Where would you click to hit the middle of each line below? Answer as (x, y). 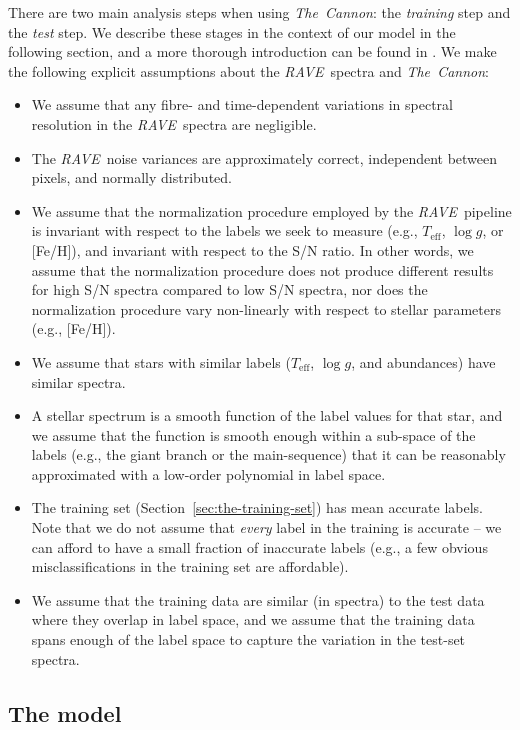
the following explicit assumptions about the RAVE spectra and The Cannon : (249, 70)
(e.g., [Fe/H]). (73, 328)
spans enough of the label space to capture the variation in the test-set (248, 639)
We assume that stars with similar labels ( (161, 361)
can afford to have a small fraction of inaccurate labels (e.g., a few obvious (259, 546)
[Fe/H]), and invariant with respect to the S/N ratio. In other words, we (252, 249)
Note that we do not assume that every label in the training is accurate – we (266, 527)
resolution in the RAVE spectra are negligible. (174, 123)
